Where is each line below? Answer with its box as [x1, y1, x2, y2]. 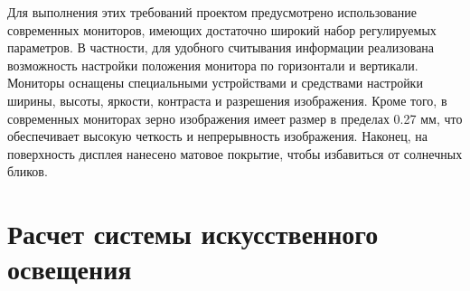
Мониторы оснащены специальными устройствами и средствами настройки [7, 73, 423, 92]
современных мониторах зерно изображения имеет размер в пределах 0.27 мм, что [7, 108, 463, 127]
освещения [7, 250, 132, 287]
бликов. [7, 162, 48, 181]
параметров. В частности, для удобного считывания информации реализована [7, 38, 435, 57]
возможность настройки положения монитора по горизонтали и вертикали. [7, 55, 418, 74]
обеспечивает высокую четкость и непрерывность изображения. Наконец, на [7, 127, 428, 145]
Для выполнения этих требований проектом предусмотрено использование [7, 3, 417, 21]
